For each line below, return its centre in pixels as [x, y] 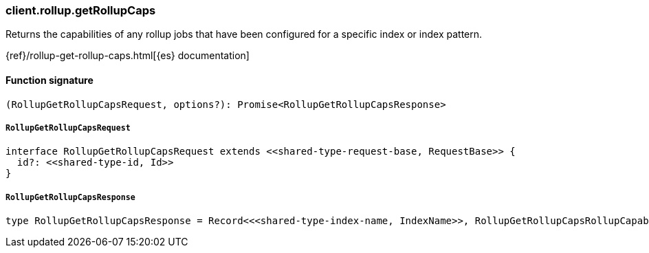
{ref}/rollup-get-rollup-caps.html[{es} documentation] [128, 56]
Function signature [49, 80]
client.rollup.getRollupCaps [81, 10]
